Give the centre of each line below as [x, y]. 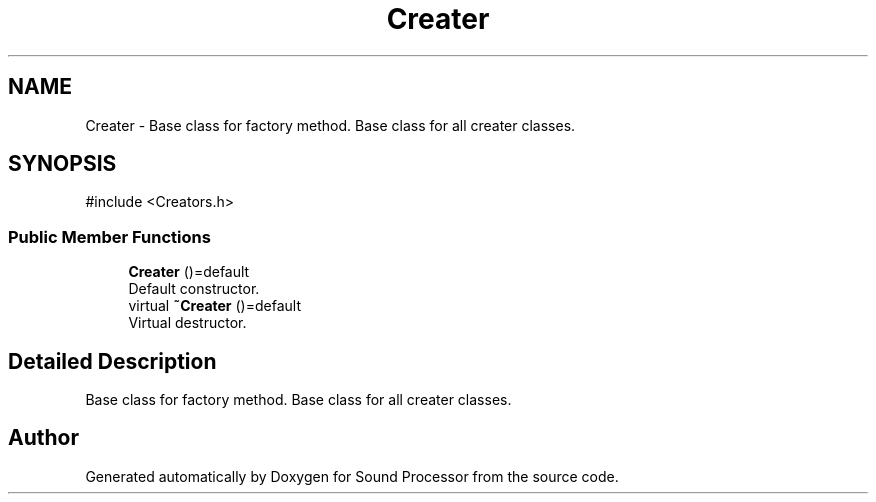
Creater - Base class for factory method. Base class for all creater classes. [330, 125]
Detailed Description [112, 361]
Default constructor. [194, 289]
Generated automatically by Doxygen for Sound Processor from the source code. [352, 476]
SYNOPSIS [62, 164]
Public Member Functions [109, 236]
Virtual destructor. [187, 323]
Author [43, 438]
